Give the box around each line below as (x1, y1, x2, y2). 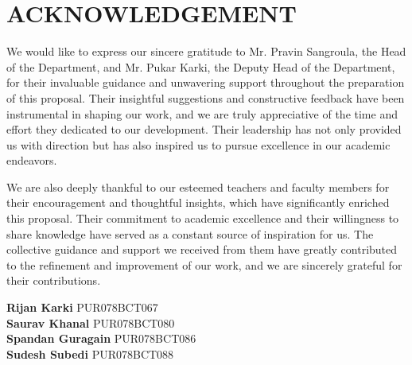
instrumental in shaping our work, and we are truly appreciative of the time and (6, 105, 398, 122)
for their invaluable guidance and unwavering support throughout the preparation (6, 74, 405, 91)
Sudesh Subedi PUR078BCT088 (6, 345, 174, 362)
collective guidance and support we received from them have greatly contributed (6, 241, 398, 258)
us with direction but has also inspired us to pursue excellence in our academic (6, 136, 391, 153)
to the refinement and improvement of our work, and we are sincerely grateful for (6, 256, 402, 273)
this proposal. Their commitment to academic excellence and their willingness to (6, 210, 399, 227)
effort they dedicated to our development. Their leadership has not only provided (6, 121, 402, 138)
